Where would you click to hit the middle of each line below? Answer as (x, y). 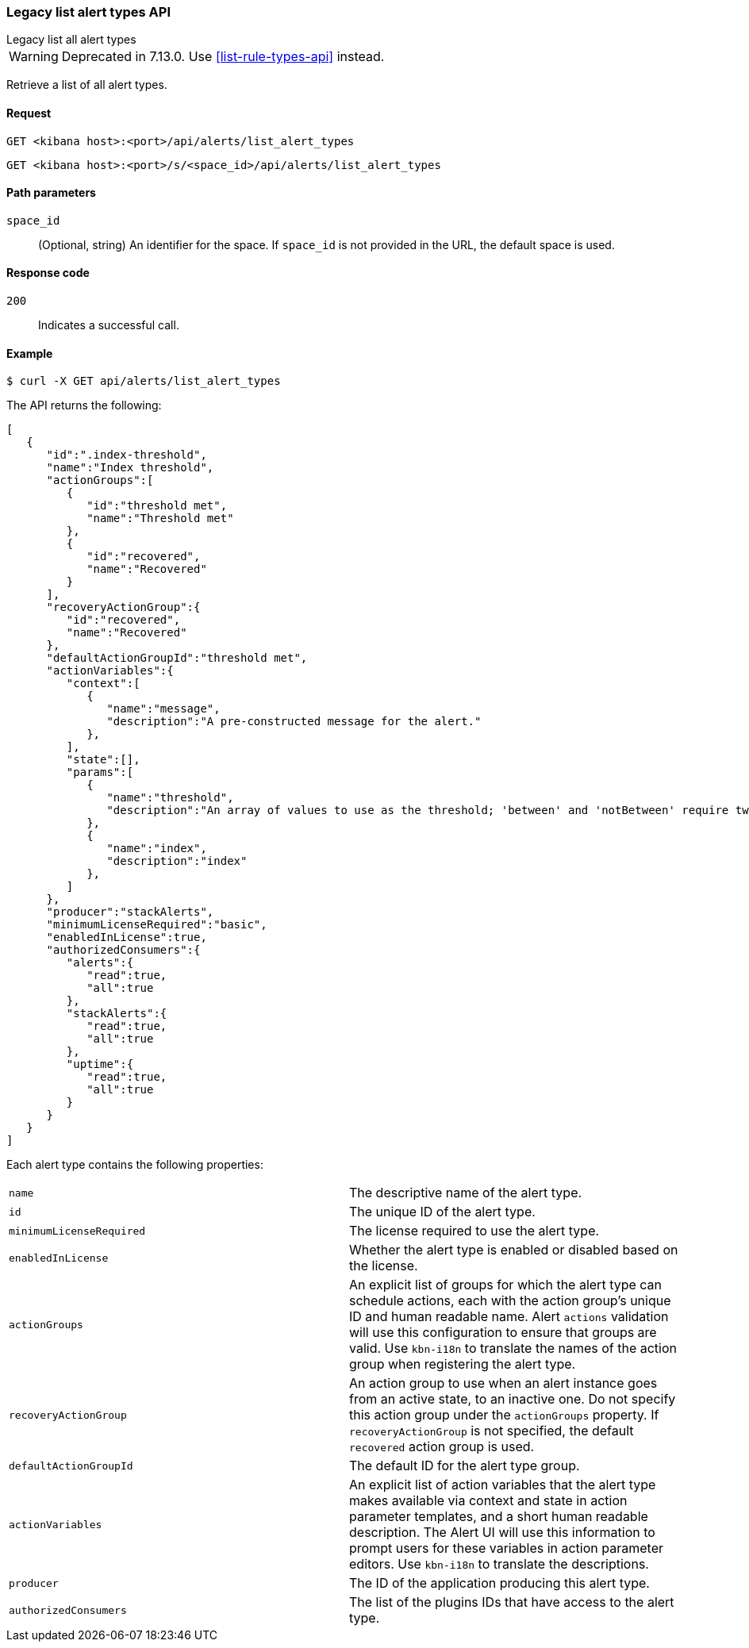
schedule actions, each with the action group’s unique (510, 1301)
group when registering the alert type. (463, 1364)
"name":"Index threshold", (130, 468)
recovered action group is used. (442, 1447)
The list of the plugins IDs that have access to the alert (512, 1602)
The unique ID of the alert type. (442, 1212)
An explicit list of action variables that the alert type (503, 1485)
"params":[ (100, 772)
